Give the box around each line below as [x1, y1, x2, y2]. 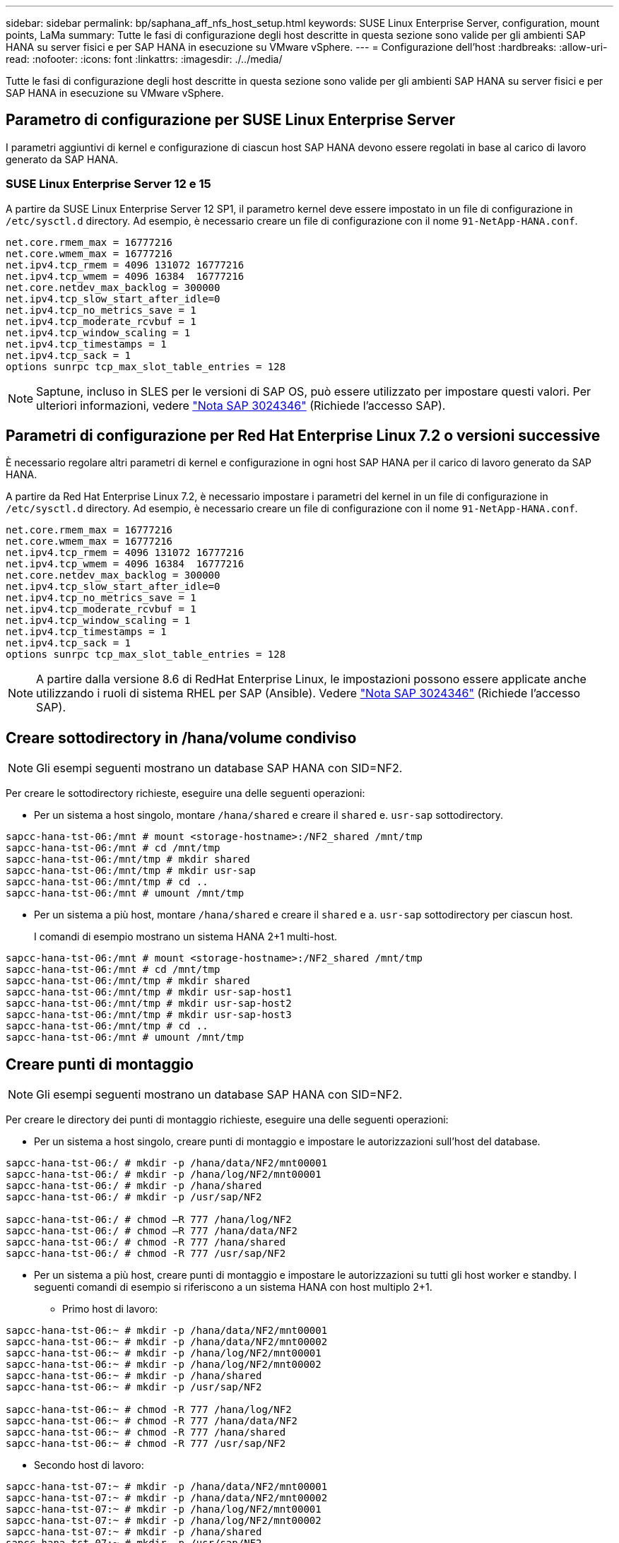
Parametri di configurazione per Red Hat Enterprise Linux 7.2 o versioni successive [6, 427, 601, 445]
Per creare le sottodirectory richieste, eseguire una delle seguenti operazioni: [6, 787, 365, 800]
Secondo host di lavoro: [34, 1459, 144, 1472]
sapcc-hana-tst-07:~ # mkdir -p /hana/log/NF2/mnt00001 [6, 1503, 322, 1515]
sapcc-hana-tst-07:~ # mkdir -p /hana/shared [6, 1526, 262, 1538]
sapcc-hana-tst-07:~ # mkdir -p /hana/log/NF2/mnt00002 [6, 1515, 322, 1527]
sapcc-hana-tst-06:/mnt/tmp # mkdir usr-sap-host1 [6, 986, 292, 998]
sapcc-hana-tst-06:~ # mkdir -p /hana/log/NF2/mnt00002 [6, 1359, 322, 1371]
